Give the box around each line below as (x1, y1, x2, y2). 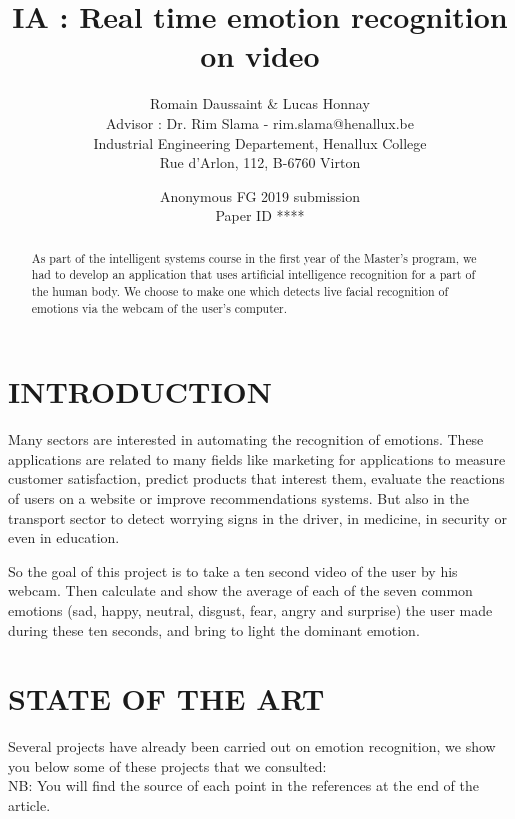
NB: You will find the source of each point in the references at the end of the (8, 775, 480, 796)
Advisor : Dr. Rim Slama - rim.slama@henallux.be (106, 112, 414, 133)
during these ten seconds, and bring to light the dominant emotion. (8, 619, 420, 640)
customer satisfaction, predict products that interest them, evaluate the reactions (8, 468, 505, 489)
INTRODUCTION (8, 371, 273, 412)
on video (200, 35, 320, 76)
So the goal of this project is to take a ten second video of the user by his (8, 560, 458, 581)
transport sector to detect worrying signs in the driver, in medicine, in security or (8, 507, 507, 528)
